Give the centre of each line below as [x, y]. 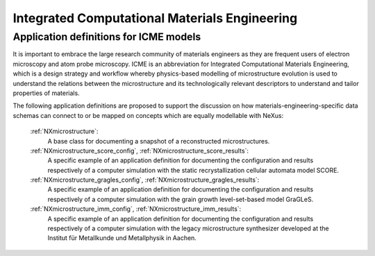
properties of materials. [46, 93]
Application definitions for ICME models [107, 37]
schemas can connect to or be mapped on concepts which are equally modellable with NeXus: [148, 115]
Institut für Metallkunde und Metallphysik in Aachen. [122, 238]
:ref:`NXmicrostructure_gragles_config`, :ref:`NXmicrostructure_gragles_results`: [145, 180]
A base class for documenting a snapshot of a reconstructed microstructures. [159, 141]
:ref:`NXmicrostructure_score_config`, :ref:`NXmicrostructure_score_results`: [140, 151]
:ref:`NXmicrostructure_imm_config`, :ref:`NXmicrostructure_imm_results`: [136, 209]
